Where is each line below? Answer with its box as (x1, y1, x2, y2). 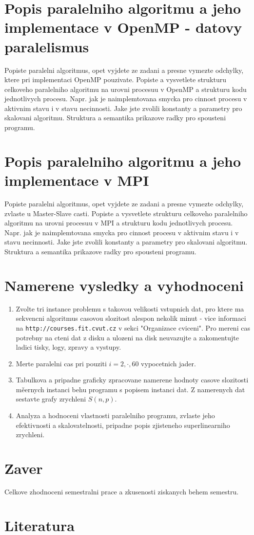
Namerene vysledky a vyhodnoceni (4, 275, 244, 295)
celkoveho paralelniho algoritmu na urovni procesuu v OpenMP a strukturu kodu (4, 84, 247, 94)
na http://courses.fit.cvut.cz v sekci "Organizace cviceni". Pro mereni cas (16, 322, 250, 333)
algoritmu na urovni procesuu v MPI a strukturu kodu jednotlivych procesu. (4, 218, 233, 228)
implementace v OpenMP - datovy (4, 17, 242, 37)
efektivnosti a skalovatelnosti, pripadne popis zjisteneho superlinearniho (16, 420, 230, 430)
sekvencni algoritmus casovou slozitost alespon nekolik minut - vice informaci (16, 313, 246, 323)
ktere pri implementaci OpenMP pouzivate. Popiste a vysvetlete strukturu (4, 74, 227, 85)
